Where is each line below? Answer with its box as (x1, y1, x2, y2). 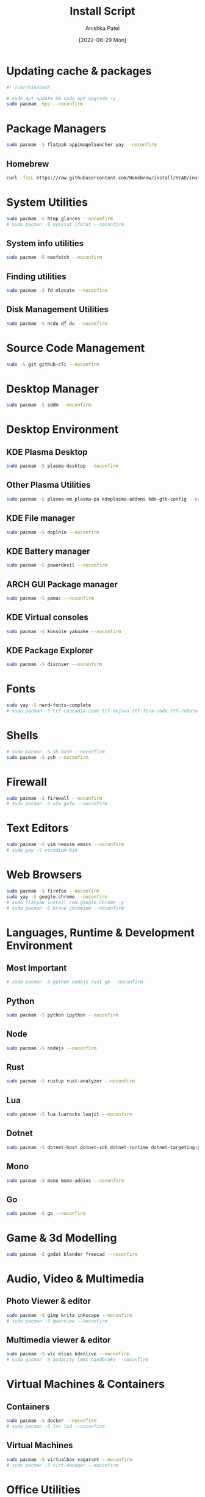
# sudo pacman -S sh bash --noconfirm (6, 748, 105, 755)
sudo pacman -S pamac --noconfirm (6, 595, 95, 601)
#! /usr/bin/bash (6, 84, 51, 90)
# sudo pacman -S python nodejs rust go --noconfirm (6, 979, 143, 985)
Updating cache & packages (6, 64, 152, 78)
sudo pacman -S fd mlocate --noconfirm (6, 288, 108, 294)
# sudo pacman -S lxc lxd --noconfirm (6, 1424, 105, 1430)
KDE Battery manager (6, 546, 90, 556)
